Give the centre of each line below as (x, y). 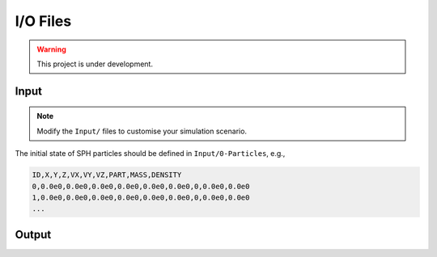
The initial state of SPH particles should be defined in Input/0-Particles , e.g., (150, 154)
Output (33, 234)
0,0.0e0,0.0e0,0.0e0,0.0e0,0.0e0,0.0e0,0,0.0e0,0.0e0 (141, 186)
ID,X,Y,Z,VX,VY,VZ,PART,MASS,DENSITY (107, 175)
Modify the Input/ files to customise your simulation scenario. (142, 131)
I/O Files (43, 21)
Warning (51, 49)
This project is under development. (95, 64)
